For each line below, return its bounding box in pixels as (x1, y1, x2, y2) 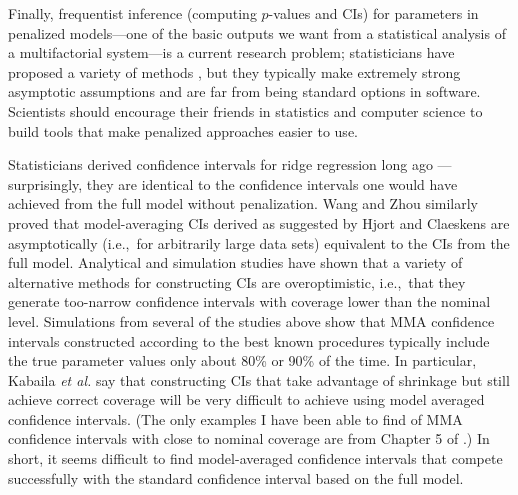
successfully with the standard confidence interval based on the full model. (8, 467, 464, 488)
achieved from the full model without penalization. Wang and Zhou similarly (8, 193, 479, 214)
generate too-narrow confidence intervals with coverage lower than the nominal (8, 291, 491, 312)
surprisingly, (8, 173, 83, 194)
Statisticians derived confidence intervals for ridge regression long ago (8, 154, 433, 175)
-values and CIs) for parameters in (268, 3, 479, 23)
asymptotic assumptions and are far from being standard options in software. (8, 81, 481, 102)
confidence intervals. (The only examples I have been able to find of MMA (8, 408, 463, 429)
